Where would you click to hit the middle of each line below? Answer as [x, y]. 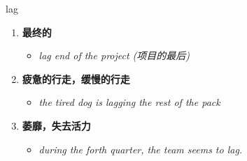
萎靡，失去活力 [56, 125]
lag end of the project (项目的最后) [114, 55]
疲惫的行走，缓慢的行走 [76, 78]
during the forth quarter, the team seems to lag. [141, 149]
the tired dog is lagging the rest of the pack [129, 102]
